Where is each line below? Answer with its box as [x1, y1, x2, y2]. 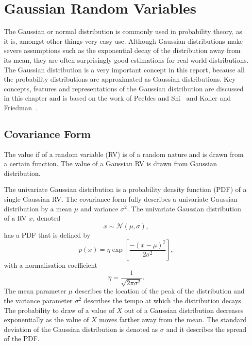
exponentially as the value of [4, 314, 89, 325]
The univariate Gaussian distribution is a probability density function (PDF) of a [4, 184, 247, 194]
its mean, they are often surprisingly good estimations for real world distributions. [4, 54, 249, 65]
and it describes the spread [166, 324, 247, 334]
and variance [80, 203, 118, 213]
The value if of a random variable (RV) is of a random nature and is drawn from [4, 149, 244, 159]
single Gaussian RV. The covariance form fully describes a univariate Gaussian [4, 194, 237, 204]
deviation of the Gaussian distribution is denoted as [4, 324, 158, 334]
